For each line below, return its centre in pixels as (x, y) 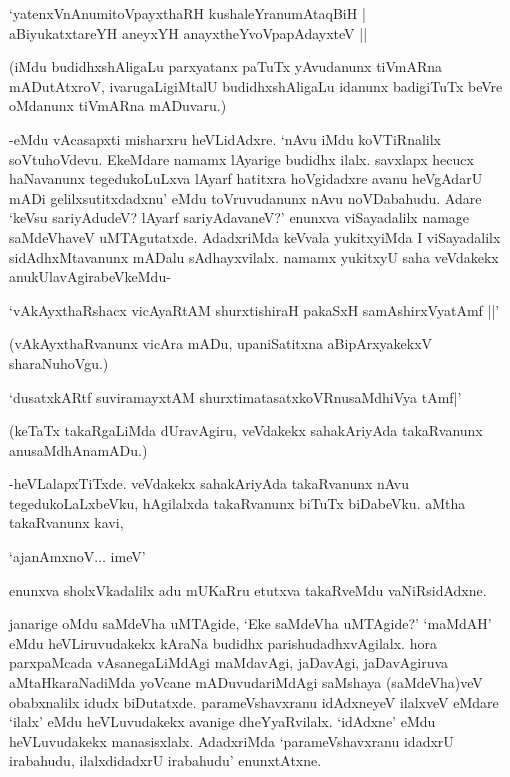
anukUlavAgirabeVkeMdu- (90, 276)
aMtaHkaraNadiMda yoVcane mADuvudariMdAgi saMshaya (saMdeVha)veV (246, 682)
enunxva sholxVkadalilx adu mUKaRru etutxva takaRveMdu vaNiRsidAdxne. (248, 589)
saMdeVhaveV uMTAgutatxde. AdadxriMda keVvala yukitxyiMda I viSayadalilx (255, 236)
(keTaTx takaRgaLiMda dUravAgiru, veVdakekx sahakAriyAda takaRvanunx (246, 430)
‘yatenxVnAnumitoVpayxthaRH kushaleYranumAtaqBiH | (187, 13)
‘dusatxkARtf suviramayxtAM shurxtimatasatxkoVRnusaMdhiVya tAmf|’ (235, 396)
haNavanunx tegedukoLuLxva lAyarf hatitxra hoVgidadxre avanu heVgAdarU (246, 178)
